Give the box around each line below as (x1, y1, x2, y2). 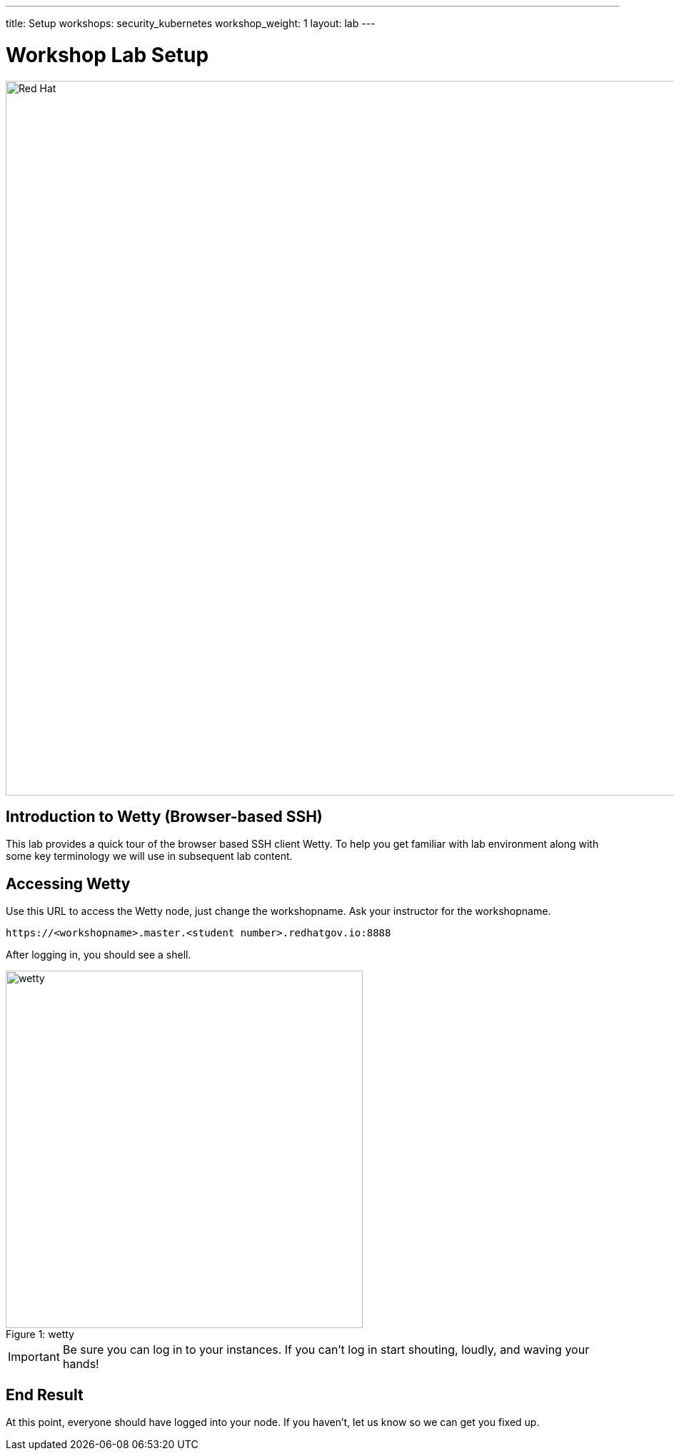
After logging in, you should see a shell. (6, 949, 191, 961)
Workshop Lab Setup (6, 42, 209, 67)
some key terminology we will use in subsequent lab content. (6, 850, 293, 863)
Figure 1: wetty (6, 1328, 74, 1341)
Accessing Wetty (6, 874, 131, 893)
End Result (6, 1385, 84, 1404)
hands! (62, 1357, 99, 1372)
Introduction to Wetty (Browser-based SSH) (6, 807, 323, 826)
